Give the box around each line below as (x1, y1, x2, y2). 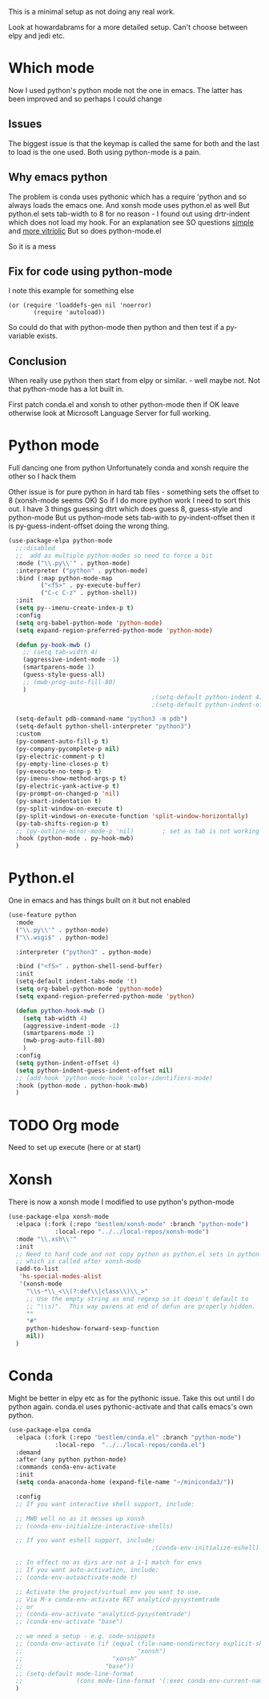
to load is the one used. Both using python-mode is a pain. (8, 147, 202, 157)
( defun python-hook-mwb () (15, 1007, 106, 1015)
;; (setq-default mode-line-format (15, 1669, 134, 1677)
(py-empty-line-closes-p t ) (15, 760, 110, 768)
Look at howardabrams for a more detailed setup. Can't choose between (8, 22, 248, 31)
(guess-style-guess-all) (22, 670, 106, 678)
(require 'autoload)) (33, 308, 106, 316)
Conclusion (8, 354, 67, 368)
